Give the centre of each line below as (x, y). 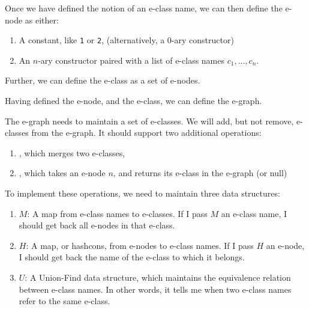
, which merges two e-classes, (72, 152)
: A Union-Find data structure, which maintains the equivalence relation (158, 277)
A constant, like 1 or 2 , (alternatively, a (92, 40)
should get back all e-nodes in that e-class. (97, 225)
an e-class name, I (254, 213)
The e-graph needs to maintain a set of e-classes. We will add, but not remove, (149, 121)
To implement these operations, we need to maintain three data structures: (142, 193)
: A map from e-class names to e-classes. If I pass (117, 213)
